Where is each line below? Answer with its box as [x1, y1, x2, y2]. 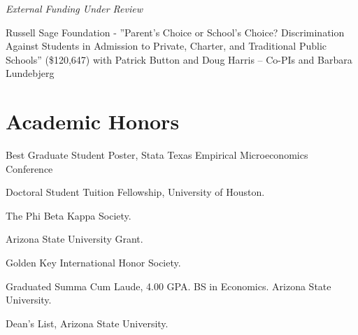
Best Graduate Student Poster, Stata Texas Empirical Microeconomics [6, 148, 308, 162]
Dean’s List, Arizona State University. [6, 315, 169, 330]
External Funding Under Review [6, 1, 143, 15]
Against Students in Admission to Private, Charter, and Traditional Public [6, 38, 327, 53]
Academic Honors [6, 107, 180, 136]
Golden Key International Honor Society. [6, 255, 181, 270]
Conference [6, 161, 53, 176]
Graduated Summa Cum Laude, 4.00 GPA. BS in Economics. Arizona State [6, 278, 331, 293]
